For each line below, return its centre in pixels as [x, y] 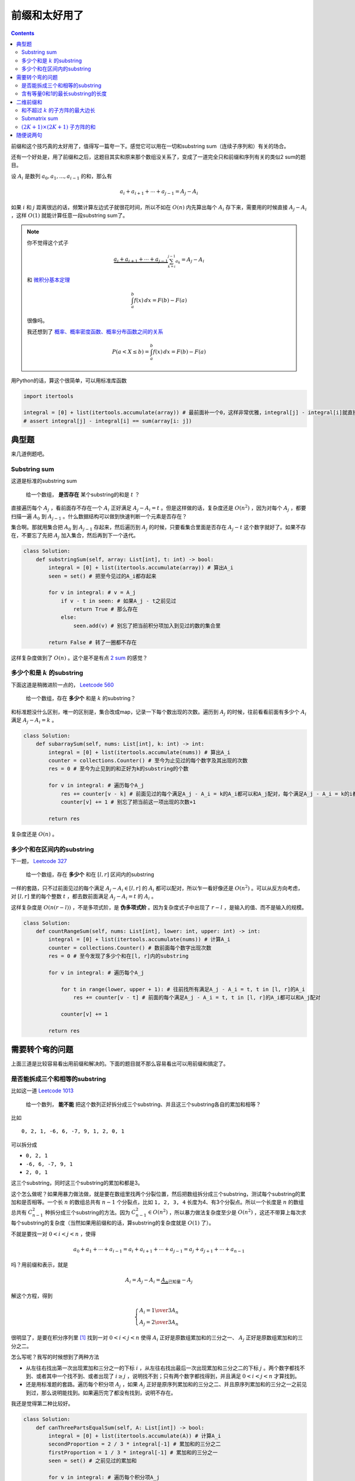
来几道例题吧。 [29, 454]
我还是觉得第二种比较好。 [42, 1403]
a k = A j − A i [190, 260]
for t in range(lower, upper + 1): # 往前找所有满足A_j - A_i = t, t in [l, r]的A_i [183, 989]
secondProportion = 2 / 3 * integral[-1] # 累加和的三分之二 [135, 1444]
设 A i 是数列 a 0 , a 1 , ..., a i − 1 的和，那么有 [62, 177]
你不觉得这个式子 [48, 242]
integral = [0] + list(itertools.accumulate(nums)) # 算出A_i [139, 752]
